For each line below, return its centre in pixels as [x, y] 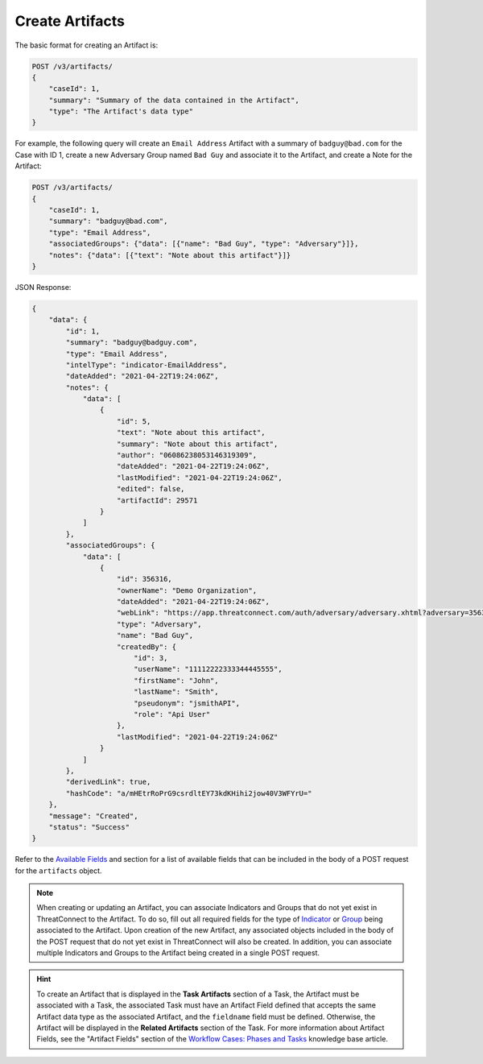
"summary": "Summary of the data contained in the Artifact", [174, 100]
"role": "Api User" [172, 714]
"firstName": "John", [176, 680]
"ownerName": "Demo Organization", [187, 590]
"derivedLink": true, [108, 782]
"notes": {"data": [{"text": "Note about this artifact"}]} [170, 255]
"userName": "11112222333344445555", [208, 669]
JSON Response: [43, 287]
